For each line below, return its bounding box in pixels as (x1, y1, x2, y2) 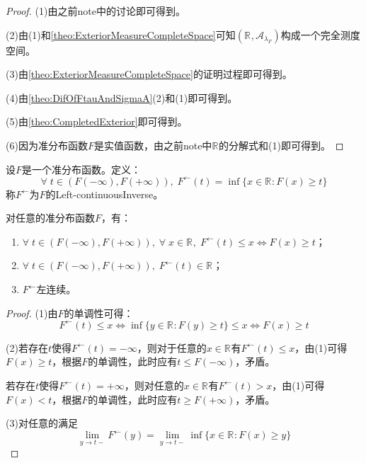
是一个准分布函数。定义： (22, 161, 142, 176)
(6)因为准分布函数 (6, 137, 88, 152)
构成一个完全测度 (280, 27, 360, 42)
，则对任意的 (124, 377, 184, 392)
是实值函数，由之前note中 (93, 137, 212, 152)
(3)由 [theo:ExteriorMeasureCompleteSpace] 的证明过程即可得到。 (6, 67, 292, 81)
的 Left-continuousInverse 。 (45, 186, 164, 201)
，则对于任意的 (137, 340, 207, 355)
